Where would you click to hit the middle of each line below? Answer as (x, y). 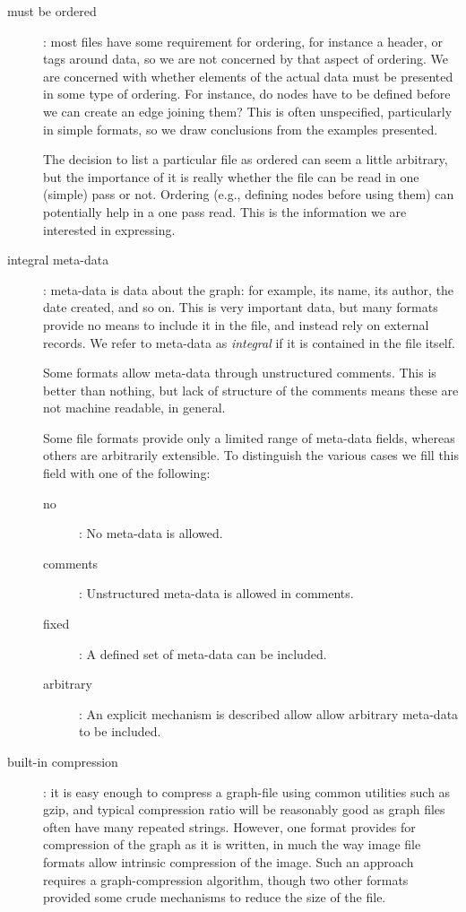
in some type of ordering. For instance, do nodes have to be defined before (247, 94)
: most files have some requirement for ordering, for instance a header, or (243, 41)
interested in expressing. (109, 229)
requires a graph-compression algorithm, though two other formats (226, 879)
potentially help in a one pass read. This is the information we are (225, 211)
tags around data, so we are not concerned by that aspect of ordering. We (246, 59)
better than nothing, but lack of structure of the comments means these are (251, 390)
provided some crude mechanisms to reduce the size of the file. (215, 897)
